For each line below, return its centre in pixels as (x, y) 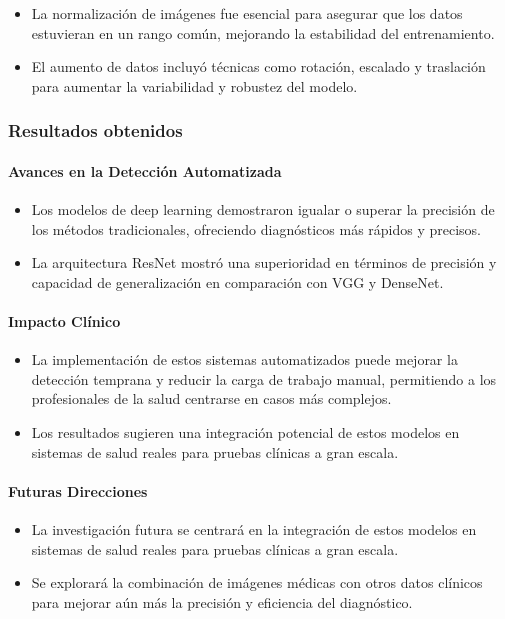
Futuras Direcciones (78, 490)
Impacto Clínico (64, 320)
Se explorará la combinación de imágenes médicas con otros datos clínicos (257, 582)
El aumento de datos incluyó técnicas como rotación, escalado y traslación (258, 66)
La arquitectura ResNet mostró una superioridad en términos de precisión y (264, 262)
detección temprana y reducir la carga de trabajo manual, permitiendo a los (264, 378)
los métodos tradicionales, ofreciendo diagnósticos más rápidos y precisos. (256, 228)
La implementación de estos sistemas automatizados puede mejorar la (244, 359)
